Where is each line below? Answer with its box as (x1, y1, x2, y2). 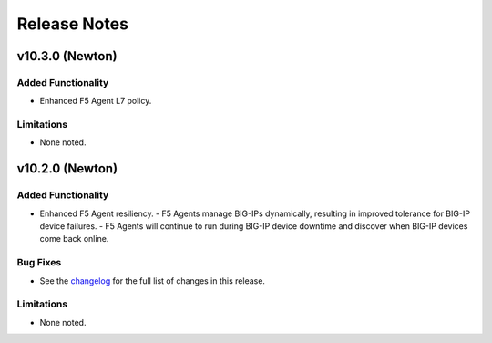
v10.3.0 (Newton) (16, 48, 118, 64)
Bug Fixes (16, 256, 62, 269)
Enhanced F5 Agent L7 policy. (39, 96, 152, 107)
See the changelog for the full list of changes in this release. (39, 275, 266, 286)
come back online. (39, 234, 109, 244)
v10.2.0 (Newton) (16, 161, 118, 177)
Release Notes (16, 14, 129, 34)
